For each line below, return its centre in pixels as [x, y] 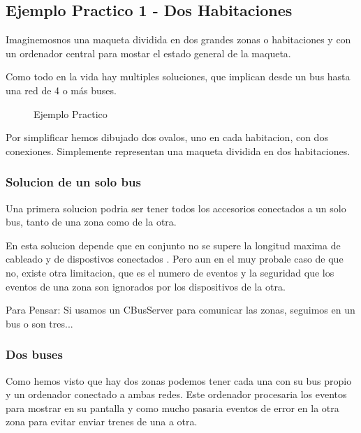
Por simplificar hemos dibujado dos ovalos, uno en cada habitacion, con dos [167, 137]
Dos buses [34, 354]
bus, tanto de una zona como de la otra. [91, 222]
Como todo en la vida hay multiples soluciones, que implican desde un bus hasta [178, 76]
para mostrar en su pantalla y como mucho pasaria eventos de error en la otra [172, 408]
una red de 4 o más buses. [61, 90]
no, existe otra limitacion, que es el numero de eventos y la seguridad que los [170, 272]
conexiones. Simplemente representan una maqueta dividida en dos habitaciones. [178, 151]
